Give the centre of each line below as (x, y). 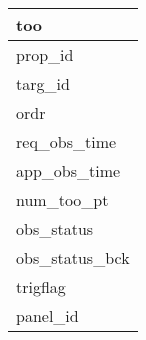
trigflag (41, 286)
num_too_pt (62, 199)
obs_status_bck (73, 257)
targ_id (43, 83)
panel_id (47, 315)
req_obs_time (66, 141)
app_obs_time (68, 170)
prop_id (45, 54)
